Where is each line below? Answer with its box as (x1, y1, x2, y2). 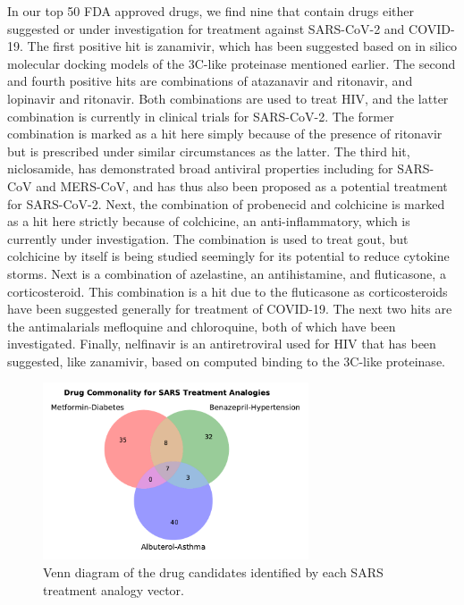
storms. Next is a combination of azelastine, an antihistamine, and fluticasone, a (7, 264, 446, 282)
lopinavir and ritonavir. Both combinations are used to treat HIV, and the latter (7, 88, 449, 107)
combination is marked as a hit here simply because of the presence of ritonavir (7, 124, 443, 143)
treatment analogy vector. (43, 580, 184, 599)
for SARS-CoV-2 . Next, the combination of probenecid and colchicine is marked (7, 194, 445, 213)
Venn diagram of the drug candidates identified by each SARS (43, 562, 384, 581)
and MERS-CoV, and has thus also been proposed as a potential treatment (36, 176, 448, 195)
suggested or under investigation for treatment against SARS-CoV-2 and (7, 19, 405, 38)
